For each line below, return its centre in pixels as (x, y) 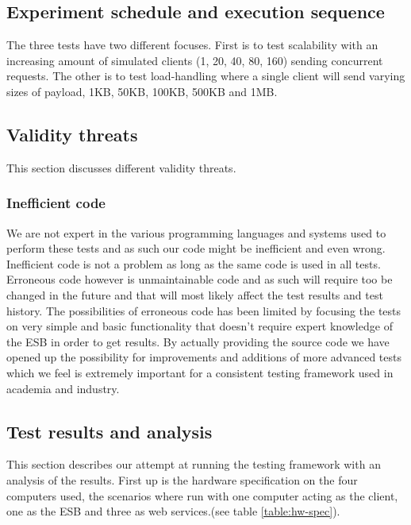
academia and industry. (63, 388)
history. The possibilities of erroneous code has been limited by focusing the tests (204, 310)
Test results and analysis (109, 431)
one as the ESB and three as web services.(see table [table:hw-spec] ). (173, 511)
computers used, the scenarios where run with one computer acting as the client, (202, 495)
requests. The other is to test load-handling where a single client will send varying (206, 76)
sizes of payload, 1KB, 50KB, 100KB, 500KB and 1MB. (142, 91)
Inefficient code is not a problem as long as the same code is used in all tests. (194, 263)
